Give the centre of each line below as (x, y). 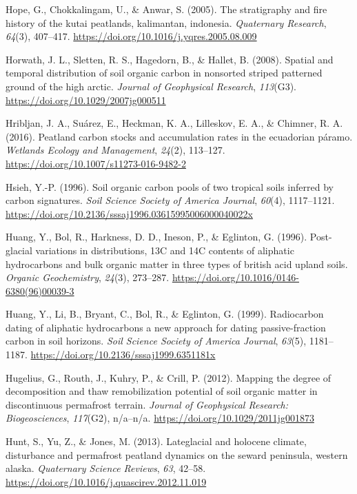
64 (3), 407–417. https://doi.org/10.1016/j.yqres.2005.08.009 (131, 36)
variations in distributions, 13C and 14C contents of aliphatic (165, 250)
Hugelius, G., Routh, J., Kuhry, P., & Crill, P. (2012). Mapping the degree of (169, 377)
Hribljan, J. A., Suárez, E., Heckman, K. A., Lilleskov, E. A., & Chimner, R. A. (174, 123)
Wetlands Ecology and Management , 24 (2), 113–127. (115, 150)
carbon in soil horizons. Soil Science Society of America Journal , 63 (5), (156, 341)
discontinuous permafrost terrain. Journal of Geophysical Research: (147, 404)
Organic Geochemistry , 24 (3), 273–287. (88, 277)
